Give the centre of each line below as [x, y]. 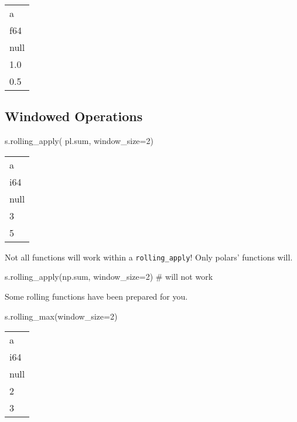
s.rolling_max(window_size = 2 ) [61, 316]
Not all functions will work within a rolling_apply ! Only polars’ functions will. [149, 257]
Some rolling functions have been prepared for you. [96, 296]
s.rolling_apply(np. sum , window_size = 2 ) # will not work [109, 277]
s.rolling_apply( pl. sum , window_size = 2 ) [79, 141]
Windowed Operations [74, 116]
